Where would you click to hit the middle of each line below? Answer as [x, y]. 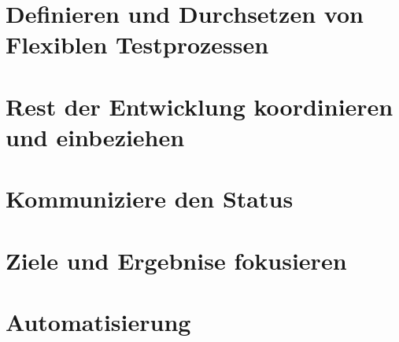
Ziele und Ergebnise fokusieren [176, 260]
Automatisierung [98, 322]
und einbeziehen [95, 136]
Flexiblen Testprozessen [137, 44]
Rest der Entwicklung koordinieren [199, 106]
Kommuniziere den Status [150, 199]
